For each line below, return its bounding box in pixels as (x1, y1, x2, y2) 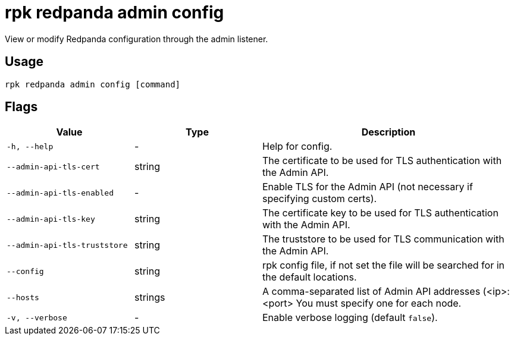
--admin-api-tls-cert (7, 162, 100, 171)
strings (134, 291, 165, 304)
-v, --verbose (7, 313, 67, 322)
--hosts (7, 292, 39, 302)
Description (361, 126, 416, 138)
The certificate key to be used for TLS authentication (262, 207, 499, 219)
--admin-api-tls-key (7, 214, 95, 223)
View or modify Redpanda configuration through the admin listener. (5, 33, 268, 44)
